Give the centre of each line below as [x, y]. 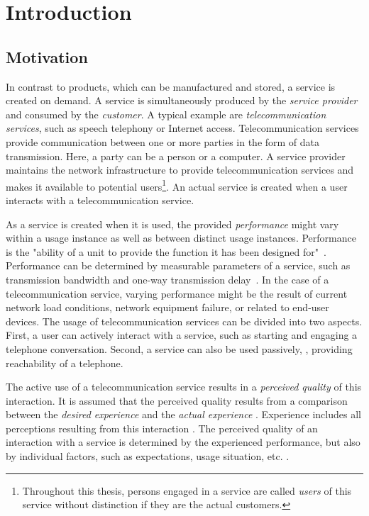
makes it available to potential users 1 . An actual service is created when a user [177, 185]
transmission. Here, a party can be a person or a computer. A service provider [176, 156]
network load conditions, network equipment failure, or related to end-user [167, 307]
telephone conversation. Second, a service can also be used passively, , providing [179, 348]
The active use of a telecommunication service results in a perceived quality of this [184, 387]
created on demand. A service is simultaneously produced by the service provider [182, 100]
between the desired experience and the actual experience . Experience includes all [183, 414]
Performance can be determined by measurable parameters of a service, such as [178, 265]
